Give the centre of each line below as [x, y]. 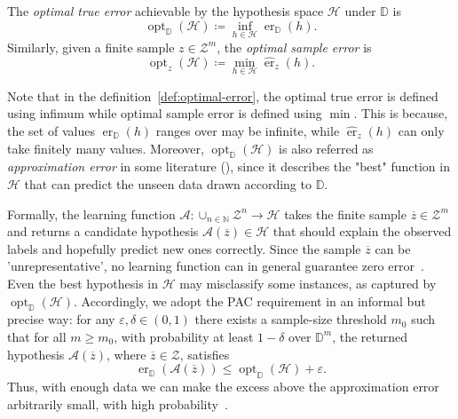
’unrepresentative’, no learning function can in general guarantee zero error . [216, 266]
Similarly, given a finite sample [91, 47]
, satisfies [205, 354]
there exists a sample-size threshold [291, 319]
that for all [37, 336]
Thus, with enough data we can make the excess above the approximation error [223, 386]
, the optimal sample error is [294, 47]
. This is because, [401, 113]
